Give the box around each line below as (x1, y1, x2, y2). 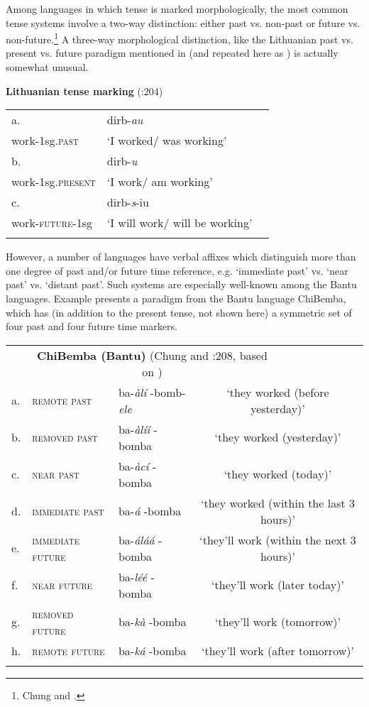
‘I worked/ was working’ (106, 132, 227, 149)
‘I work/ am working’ (106, 173, 213, 190)
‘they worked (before (226, 383, 329, 400)
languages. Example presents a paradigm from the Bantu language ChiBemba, (6, 291, 346, 305)
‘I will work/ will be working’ (106, 214, 253, 231)
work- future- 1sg (11, 214, 93, 231)
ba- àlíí (118, 420, 150, 437)
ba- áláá (118, 531, 155, 548)
